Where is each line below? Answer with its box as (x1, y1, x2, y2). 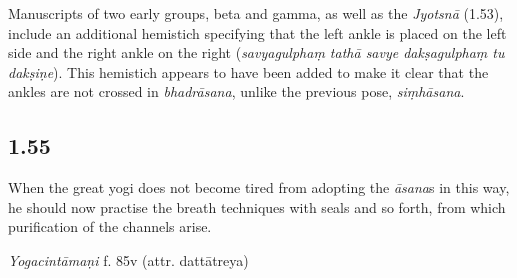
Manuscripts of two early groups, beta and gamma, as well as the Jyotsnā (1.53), (8, 3, 504, 23)
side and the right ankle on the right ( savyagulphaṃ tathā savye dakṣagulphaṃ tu (8, 42, 505, 63)
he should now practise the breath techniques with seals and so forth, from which (8, 196, 506, 217)
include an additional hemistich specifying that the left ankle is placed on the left (8, 22, 507, 43)
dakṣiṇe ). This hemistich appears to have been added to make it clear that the (8, 61, 489, 82)
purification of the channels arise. (8, 216, 212, 237)
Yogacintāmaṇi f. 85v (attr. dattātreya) (8, 249, 249, 270)
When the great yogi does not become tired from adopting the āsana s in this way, (8, 177, 510, 198)
